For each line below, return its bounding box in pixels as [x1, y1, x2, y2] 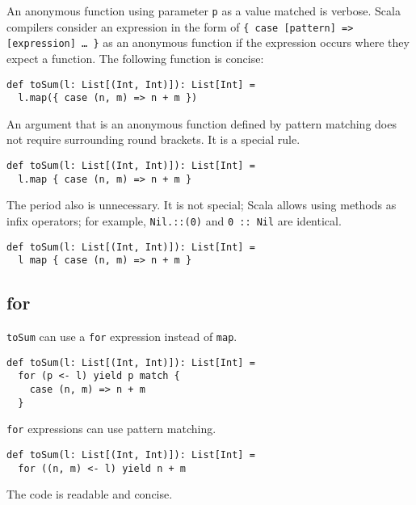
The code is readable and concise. [6, 486, 173, 503]
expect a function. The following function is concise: [6, 49, 264, 66]
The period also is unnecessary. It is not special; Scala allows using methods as [6, 196, 397, 213]
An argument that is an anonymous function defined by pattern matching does [6, 115, 397, 132]
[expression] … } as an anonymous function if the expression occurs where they [6, 34, 410, 51]
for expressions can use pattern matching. [6, 420, 216, 437]
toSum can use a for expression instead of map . [6, 328, 237, 345]
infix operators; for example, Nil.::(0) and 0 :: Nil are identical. [6, 212, 342, 229]
